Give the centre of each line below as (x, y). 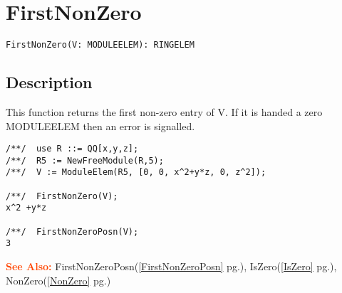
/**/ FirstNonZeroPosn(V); (72, 231)
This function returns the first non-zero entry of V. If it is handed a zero (164, 111)
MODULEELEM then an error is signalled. (100, 126)
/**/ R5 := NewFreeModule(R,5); (85, 160)
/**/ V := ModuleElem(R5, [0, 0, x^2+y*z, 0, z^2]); (136, 172)
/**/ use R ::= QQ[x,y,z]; (72, 149)
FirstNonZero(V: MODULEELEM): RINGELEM (100, 45)
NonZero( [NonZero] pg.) (58, 280)
